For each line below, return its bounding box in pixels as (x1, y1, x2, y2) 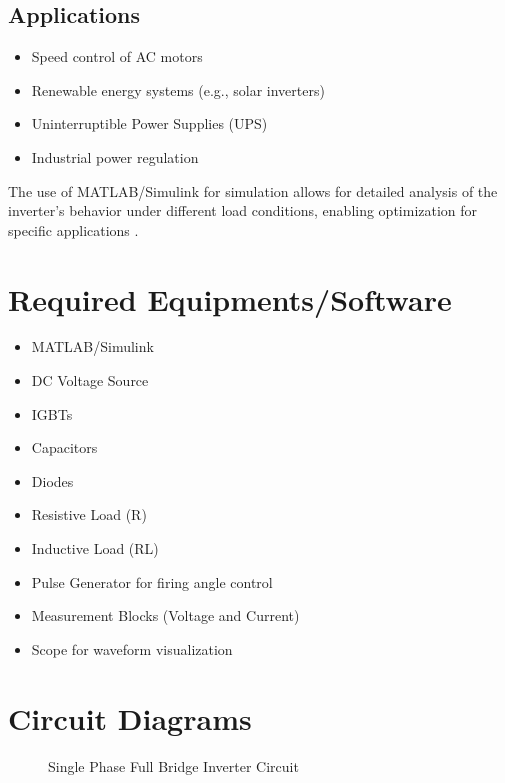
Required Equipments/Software (8, 278, 452, 319)
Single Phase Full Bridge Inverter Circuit (48, 755, 299, 776)
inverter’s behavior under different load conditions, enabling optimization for (8, 200, 478, 221)
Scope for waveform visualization (31, 638, 233, 659)
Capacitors (31, 437, 98, 458)
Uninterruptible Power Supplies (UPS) (31, 113, 268, 134)
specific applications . (8, 219, 139, 240)
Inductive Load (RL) (31, 538, 159, 559)
